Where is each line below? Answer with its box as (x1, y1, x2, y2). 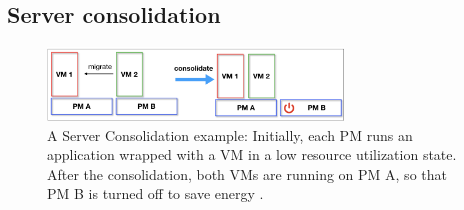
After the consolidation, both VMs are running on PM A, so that (47, 163, 447, 184)
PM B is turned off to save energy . (47, 183, 264, 204)
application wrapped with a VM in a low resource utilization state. (47, 144, 457, 165)
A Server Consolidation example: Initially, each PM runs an (47, 124, 413, 145)
